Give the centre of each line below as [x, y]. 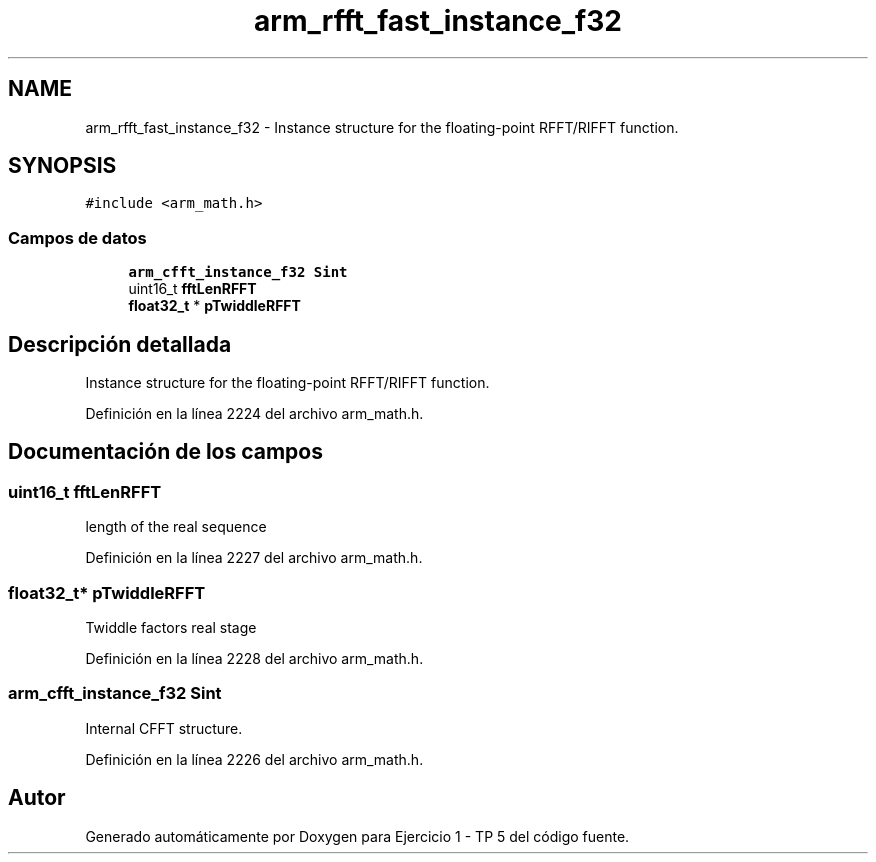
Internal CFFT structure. [164, 728]
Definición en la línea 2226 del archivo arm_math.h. [254, 759]
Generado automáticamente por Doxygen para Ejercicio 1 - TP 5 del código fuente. [357, 836]
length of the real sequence [176, 527]
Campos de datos [77, 237]
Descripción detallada [120, 344]
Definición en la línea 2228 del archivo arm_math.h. [254, 658]
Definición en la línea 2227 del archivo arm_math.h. [254, 558]
